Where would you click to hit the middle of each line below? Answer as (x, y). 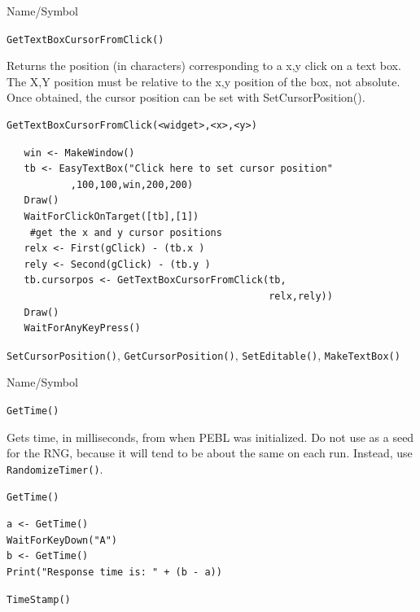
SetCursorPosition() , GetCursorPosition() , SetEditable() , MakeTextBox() (203, 354)
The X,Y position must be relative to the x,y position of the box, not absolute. (203, 81)
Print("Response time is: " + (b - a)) (114, 572)
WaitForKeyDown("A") (62, 540)
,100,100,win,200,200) (132, 184)
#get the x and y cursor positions (126, 232)
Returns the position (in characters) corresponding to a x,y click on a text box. (204, 66)
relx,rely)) (301, 296)
